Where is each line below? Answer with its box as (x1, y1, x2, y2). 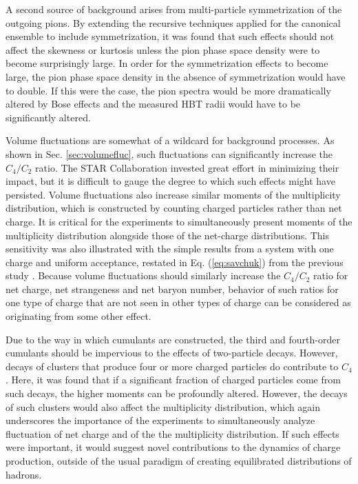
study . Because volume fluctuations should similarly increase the (6, 268, 281, 283)
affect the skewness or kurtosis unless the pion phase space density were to (6, 42, 320, 57)
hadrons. (6, 467, 42, 481)
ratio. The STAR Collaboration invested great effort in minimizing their (35, 160, 339, 174)
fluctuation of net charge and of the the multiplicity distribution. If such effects (6, 426, 339, 441)
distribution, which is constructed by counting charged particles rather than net (6, 201, 342, 215)
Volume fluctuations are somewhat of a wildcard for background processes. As (6, 133, 335, 148)
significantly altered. (6, 110, 91, 124)
